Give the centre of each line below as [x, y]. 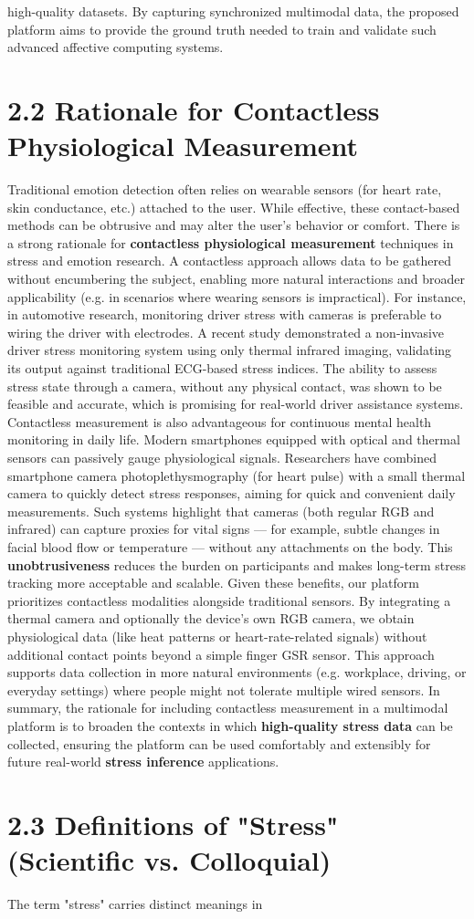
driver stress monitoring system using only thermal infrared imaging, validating [230, 350]
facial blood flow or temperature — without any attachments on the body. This [230, 546]
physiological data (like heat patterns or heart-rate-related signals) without [217, 636]
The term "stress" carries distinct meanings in [135, 903]
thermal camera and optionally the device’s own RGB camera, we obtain [211, 618]
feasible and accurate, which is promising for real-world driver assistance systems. [236, 404]
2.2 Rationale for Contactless [194, 109]
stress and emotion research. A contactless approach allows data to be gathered [230, 261]
